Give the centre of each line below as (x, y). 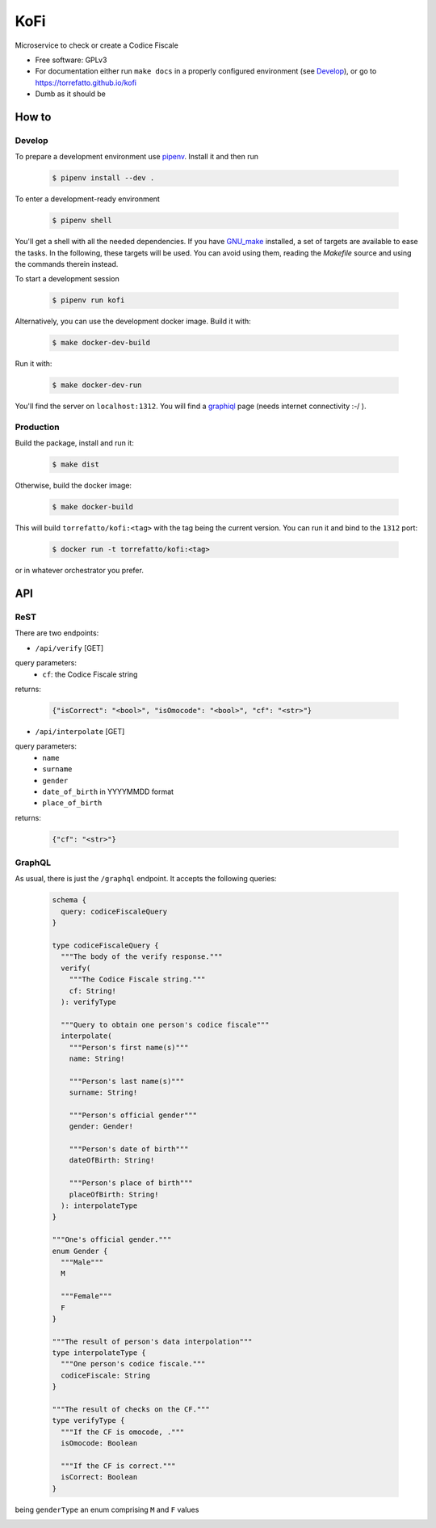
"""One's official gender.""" (112, 1240)
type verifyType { (88, 1420)
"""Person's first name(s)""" (129, 1047)
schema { (69, 900)
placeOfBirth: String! (114, 1194)
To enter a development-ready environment (88, 199)
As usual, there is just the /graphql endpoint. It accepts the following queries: (146, 879)
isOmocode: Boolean (99, 1444)
